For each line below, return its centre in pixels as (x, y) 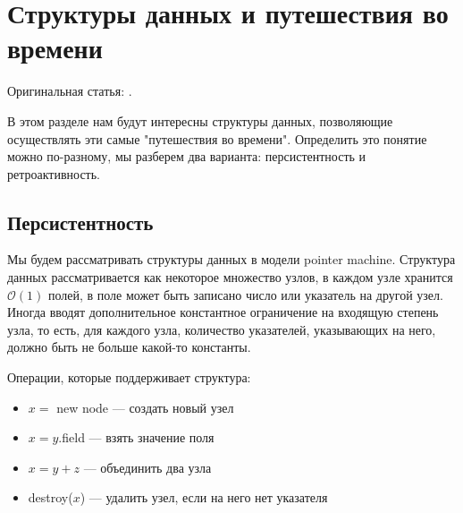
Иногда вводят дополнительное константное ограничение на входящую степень (223, 312)
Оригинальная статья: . (70, 91)
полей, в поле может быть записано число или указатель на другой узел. (245, 294)
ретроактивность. (54, 173)
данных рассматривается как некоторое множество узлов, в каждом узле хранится (230, 277)
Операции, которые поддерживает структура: (129, 377)
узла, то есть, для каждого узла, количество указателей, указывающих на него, (222, 329)
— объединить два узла (147, 467)
